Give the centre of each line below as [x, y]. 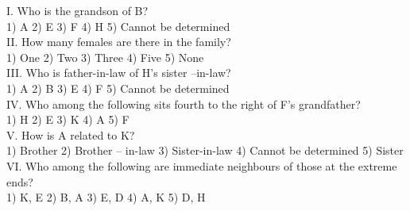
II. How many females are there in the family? [119, 42]
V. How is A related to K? [71, 134]
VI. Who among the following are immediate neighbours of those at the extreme [202, 165]
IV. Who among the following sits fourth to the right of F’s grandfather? [184, 104]
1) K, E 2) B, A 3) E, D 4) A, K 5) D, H [106, 197]
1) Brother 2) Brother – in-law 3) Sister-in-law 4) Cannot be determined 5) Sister [205, 150]
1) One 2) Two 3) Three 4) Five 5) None [105, 57]
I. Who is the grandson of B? [77, 10]
